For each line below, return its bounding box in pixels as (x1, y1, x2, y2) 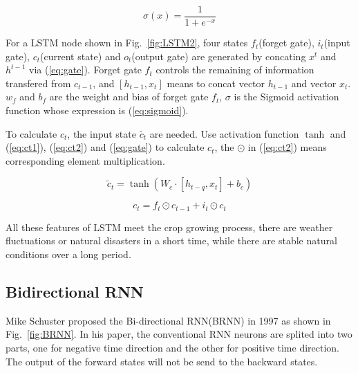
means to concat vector (167, 75, 265, 90)
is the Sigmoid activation (234, 89, 339, 104)
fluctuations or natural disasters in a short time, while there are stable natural (6, 233, 337, 248)
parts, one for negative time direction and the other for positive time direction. (6, 340, 340, 355)
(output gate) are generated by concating (131, 48, 306, 63)
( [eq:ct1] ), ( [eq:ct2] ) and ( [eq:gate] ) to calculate (6, 140, 205, 154)
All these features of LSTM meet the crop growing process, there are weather (6, 219, 333, 234)
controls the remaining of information (156, 62, 314, 77)
